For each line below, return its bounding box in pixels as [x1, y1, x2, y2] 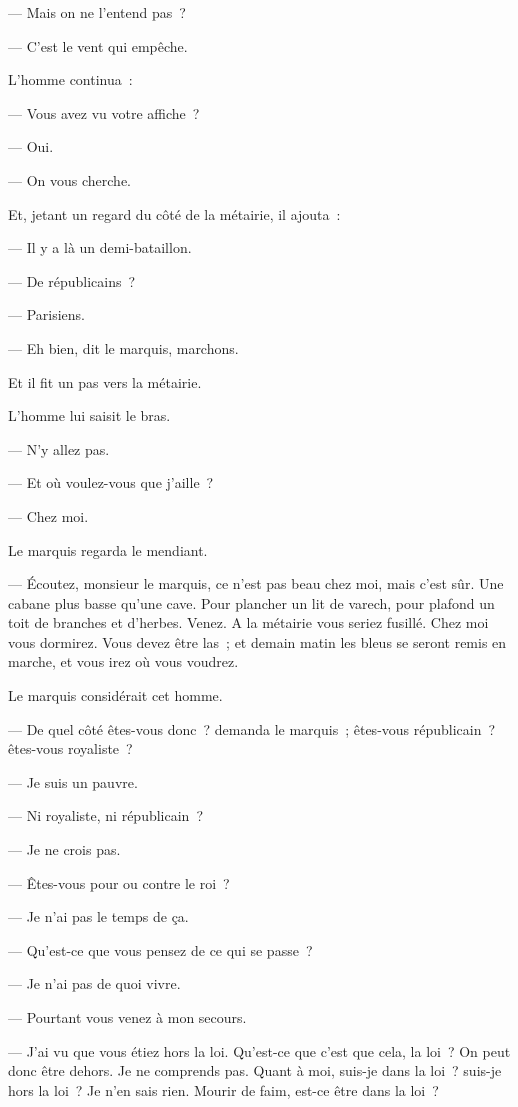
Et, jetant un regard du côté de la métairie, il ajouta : [8, 203, 341, 224]
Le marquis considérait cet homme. [8, 685, 223, 706]
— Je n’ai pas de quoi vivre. [8, 973, 181, 994]
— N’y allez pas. [8, 438, 110, 459]
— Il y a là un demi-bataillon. [8, 237, 192, 258]
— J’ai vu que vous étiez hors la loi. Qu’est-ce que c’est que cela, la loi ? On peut [8, 1040, 511, 1061]
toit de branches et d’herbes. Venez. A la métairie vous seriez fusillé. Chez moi [8, 612, 489, 633]
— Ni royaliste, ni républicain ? [8, 805, 204, 826]
